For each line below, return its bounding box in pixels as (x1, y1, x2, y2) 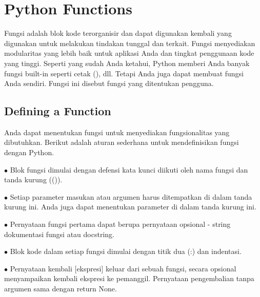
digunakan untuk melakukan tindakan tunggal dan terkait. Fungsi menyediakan (4, 37, 255, 48)
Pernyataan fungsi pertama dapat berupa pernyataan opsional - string (10, 219, 231, 229)
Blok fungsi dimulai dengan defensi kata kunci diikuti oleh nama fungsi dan (10, 164, 248, 175)
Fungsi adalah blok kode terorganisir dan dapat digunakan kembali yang (4, 28, 232, 38)
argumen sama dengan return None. (4, 283, 117, 294)
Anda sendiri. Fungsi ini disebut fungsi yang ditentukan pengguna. (4, 78, 214, 89)
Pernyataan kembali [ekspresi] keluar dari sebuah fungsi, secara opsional (10, 263, 236, 273)
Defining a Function (4, 103, 111, 119)
